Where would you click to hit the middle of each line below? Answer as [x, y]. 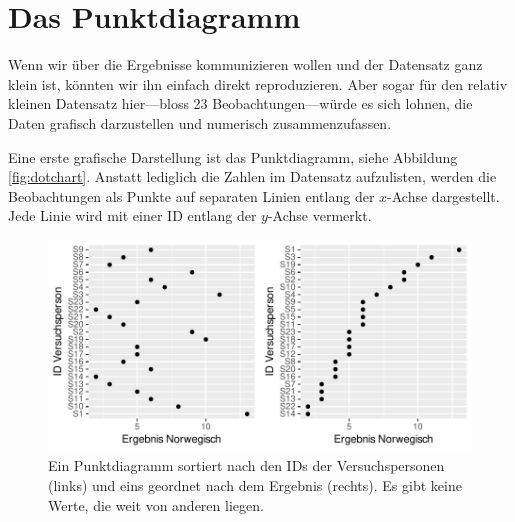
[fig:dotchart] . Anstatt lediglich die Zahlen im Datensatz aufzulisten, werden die [252, 176]
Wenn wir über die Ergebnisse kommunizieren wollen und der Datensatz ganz [245, 64]
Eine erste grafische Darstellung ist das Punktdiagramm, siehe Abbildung [233, 156]
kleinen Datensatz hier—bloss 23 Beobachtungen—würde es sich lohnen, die [240, 103]
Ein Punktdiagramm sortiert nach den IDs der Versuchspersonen [246, 465]
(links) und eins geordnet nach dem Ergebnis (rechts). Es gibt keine [255, 485]
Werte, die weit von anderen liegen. [156, 504]
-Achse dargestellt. [443, 195]
